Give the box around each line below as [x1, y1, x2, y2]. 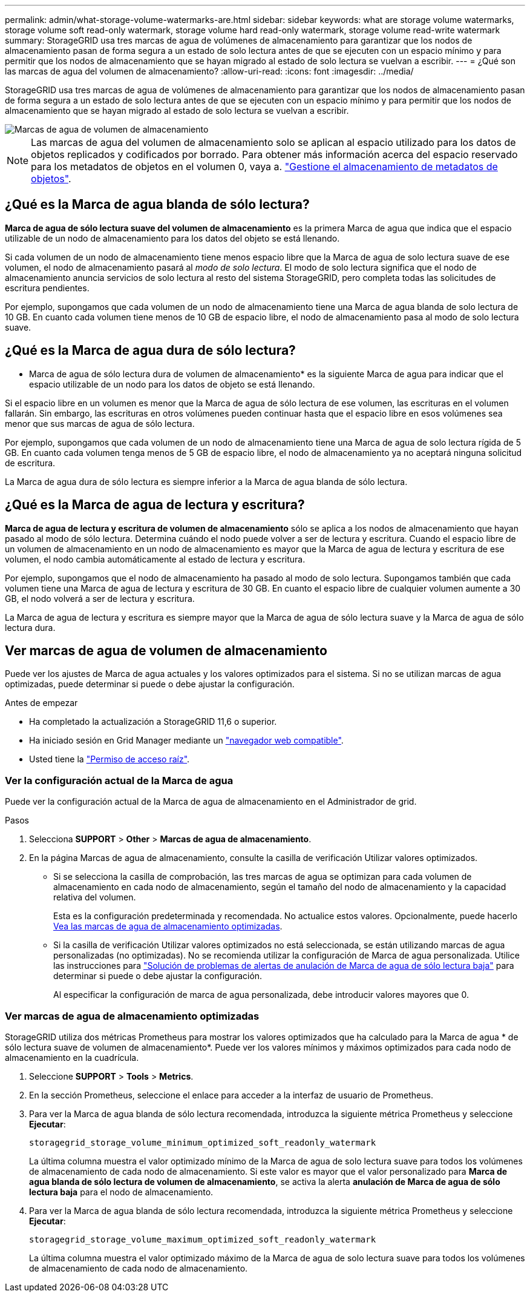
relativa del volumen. [53, 892, 136, 903]
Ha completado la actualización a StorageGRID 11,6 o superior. [29, 716, 277, 727]
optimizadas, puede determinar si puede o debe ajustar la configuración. [5, 679, 295, 690]
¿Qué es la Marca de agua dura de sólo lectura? [5, 343, 296, 358]
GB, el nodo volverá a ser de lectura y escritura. [5, 593, 195, 604]
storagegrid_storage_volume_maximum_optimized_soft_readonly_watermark [29, 1234, 376, 1244]
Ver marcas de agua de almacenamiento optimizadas [5, 1009, 260, 1022]
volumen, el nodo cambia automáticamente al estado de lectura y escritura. [5, 553, 306, 564]
